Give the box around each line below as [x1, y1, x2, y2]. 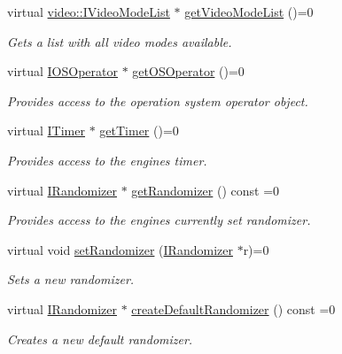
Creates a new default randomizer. [7, 329, 193, 348]
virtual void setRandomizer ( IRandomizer [7, 240, 233, 258]
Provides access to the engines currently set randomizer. [7, 211, 311, 229]
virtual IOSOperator [7, 62, 118, 81]
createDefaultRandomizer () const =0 [131, 299, 336, 318]
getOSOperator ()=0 [132, 62, 245, 81]
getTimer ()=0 [99, 121, 179, 140]
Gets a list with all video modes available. [7, 32, 232, 50]
